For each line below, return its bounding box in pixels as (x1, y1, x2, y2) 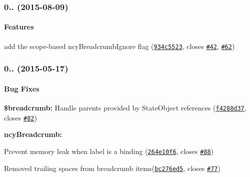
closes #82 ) (4, 112, 37, 122)
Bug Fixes (4, 83, 39, 93)
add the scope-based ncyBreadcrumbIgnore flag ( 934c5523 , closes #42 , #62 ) (4, 40, 235, 51)
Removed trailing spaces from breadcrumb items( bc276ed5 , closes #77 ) (4, 162, 220, 173)
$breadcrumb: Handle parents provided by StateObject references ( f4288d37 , (4, 102, 246, 112)
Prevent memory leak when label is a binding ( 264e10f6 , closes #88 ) (4, 145, 214, 156)
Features (4, 21, 34, 32)
